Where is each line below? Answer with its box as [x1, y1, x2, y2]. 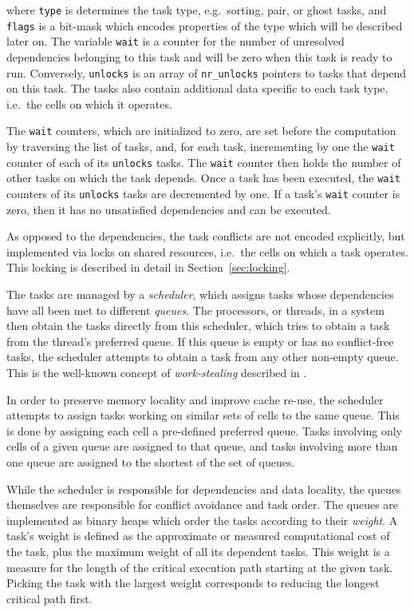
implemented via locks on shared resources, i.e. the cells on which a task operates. [6, 243, 408, 260]
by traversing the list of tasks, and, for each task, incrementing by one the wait [6, 138, 395, 155]
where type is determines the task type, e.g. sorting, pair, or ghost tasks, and [6, 2, 387, 18]
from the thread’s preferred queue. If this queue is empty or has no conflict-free [6, 332, 394, 349]
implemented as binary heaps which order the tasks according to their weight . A [6, 511, 398, 528]
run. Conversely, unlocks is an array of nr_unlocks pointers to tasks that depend [6, 64, 407, 81]
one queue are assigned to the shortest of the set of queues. [6, 454, 295, 470]
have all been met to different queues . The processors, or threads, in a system [6, 301, 384, 318]
